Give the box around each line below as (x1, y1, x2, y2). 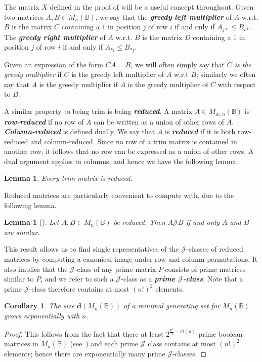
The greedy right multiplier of (4, 31, 106, 42)
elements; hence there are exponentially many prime (4, 348, 165, 358)
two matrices (4, 11, 43, 22)
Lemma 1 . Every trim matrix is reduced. (4, 173, 133, 183)
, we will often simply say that (130, 59, 225, 69)
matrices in (4, 338, 38, 349)
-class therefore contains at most (29, 283, 129, 294)
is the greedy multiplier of (127, 78, 208, 89)
